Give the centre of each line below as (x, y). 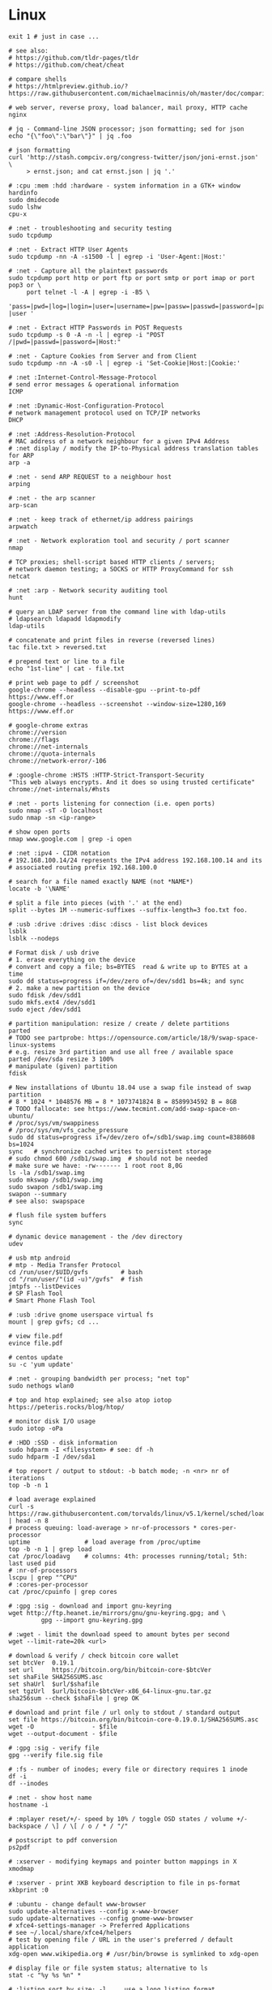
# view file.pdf (36, 1336)
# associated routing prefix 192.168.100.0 (83, 867)
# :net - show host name (50, 1798)
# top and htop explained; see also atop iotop (90, 1400)
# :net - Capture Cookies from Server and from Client (103, 356)
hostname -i (28, 1805)
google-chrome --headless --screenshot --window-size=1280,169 (117, 704)
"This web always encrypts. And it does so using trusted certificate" (132, 782)
